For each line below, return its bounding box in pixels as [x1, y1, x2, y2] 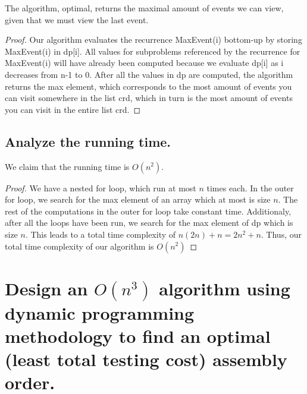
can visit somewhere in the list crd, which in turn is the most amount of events [5, 92, 293, 104]
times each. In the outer [206, 181, 294, 194]
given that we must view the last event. [5, 13, 149, 26]
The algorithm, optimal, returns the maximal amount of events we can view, [5, 2, 284, 14]
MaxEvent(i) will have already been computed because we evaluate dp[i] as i [5, 56, 284, 69]
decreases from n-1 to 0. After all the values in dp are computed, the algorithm [5, 68, 293, 80]
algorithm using [159, 276, 290, 300]
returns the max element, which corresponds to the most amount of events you [5, 80, 292, 92]
